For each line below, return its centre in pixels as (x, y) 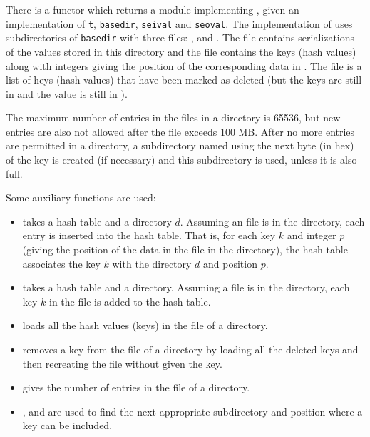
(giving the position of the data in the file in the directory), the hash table (185, 250)
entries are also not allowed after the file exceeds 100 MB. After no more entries (180, 131)
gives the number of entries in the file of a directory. (136, 387)
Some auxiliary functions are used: (81, 197)
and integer (312, 235)
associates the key (61, 263)
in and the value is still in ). (67, 93)
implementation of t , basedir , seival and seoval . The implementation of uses (179, 23)
